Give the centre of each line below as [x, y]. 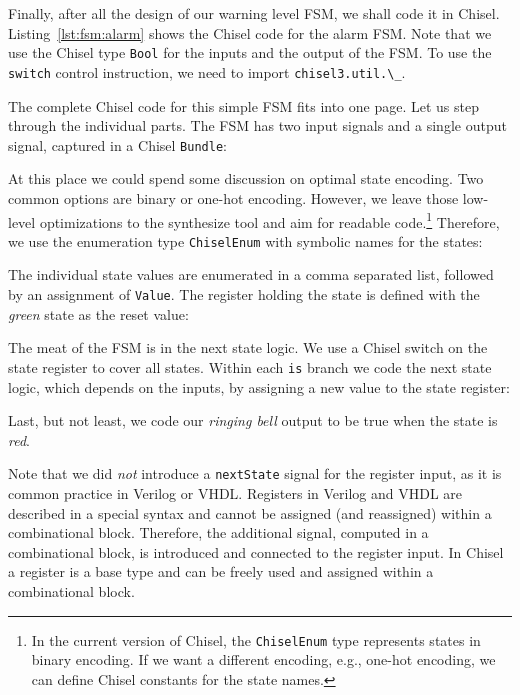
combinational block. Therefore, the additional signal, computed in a [218, 532]
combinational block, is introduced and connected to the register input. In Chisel [256, 551]
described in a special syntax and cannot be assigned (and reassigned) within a [250, 512]
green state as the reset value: [98, 313]
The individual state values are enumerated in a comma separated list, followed [251, 274]
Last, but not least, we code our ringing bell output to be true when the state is [253, 420]
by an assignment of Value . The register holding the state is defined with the [244, 294]
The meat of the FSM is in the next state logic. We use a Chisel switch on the [248, 347]
